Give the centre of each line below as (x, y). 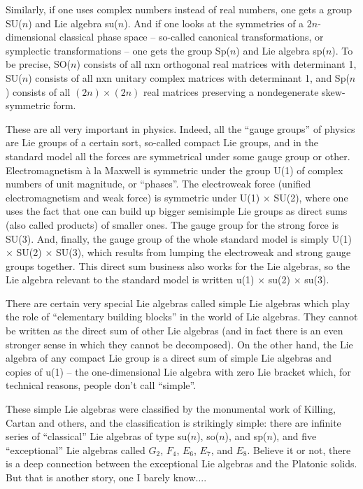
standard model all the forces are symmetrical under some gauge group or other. (178, 156)
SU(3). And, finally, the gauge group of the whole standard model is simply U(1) (179, 238)
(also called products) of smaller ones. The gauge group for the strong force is (172, 224)
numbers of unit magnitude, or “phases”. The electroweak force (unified (158, 184)
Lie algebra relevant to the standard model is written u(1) (130, 279)
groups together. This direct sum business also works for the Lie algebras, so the (178, 265)
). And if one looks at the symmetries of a (214, 23)
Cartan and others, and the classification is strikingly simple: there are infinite (173, 422)
